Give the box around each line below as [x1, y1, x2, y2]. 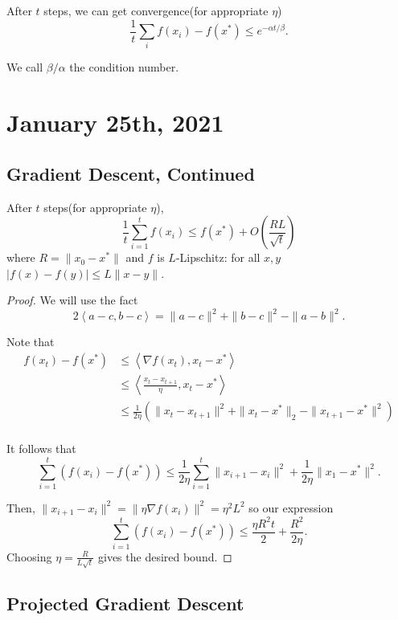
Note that [6, 333, 55, 350]
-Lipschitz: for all [175, 249, 261, 266]
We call [6, 59, 43, 75]
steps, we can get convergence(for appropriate [43, 2, 269, 18]
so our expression [248, 499, 334, 516]
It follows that [6, 440, 76, 457]
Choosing [6, 548, 52, 565]
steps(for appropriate [43, 198, 147, 215]
